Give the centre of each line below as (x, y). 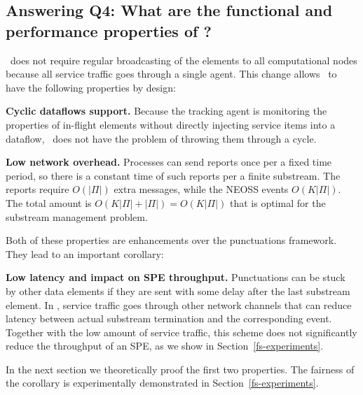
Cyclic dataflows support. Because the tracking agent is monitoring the (166, 111)
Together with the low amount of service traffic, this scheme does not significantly (181, 332)
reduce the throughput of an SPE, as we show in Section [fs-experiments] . (165, 346)
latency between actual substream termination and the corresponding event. (169, 318)
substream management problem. (77, 216)
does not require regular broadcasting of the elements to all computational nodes (184, 60)
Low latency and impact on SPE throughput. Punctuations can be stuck (176, 277)
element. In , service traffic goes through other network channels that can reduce (179, 304)
